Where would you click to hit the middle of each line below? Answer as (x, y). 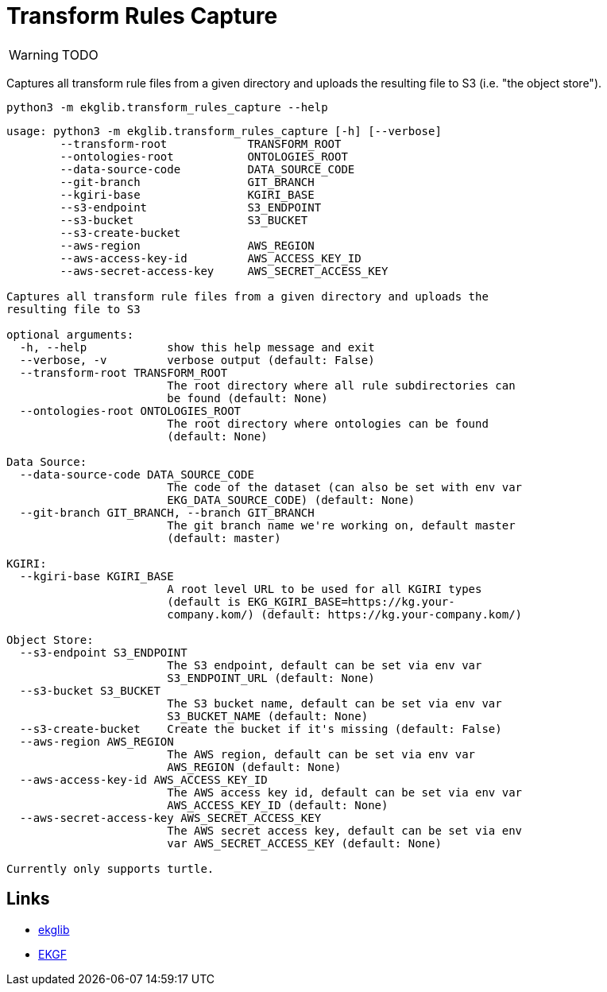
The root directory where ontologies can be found (328, 423)
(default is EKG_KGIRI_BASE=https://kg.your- (311, 601)
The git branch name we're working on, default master (341, 525)
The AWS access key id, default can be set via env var (345, 792)
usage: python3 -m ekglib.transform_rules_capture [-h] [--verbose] (224, 131)
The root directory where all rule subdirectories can (341, 385)
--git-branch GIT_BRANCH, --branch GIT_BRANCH (167, 512)
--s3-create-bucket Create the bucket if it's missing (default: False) (261, 728)
